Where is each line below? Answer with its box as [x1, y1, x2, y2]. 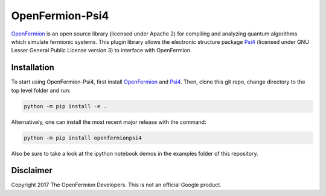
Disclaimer [11, 165, 53, 176]
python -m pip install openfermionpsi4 [24, 134, 142, 141]
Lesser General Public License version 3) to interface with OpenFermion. [11, 47, 193, 54]
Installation [11, 63, 54, 73]
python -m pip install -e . [24, 103, 107, 109]
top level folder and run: [11, 87, 71, 94]
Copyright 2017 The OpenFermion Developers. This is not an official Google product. [11, 181, 222, 189]
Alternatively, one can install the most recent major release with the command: [11, 118, 206, 126]
